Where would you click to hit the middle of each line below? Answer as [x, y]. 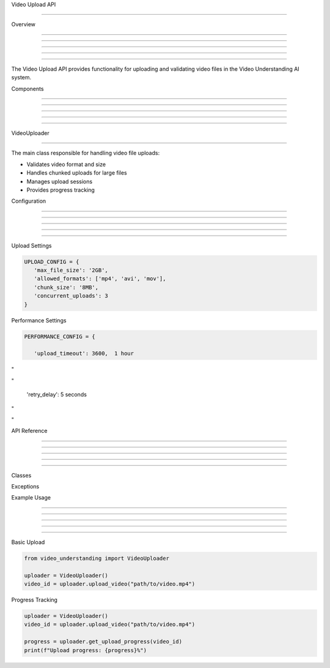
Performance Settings [39, 320]
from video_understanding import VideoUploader [97, 558]
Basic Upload [28, 542]
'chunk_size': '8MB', [66, 287]
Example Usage [31, 498]
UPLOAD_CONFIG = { [52, 262]
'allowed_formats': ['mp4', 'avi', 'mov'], [100, 279]
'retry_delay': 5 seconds [57, 394]
